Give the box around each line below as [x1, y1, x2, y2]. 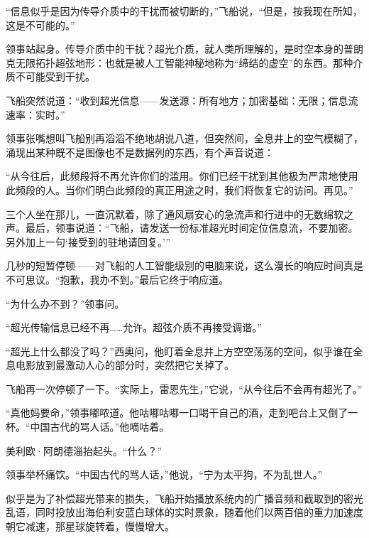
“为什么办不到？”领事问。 [6, 296, 125, 311]
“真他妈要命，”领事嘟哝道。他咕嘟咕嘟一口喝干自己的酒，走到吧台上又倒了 [6, 405, 348, 420]
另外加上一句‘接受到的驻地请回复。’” [6, 234, 171, 249]
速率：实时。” [6, 107, 65, 122]
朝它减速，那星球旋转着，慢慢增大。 [6, 519, 175, 534]
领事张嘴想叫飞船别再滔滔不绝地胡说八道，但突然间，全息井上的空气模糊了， [6, 131, 363, 146]
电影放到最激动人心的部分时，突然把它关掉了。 [15, 357, 234, 372]
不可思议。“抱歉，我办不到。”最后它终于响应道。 [6, 271, 229, 286]
